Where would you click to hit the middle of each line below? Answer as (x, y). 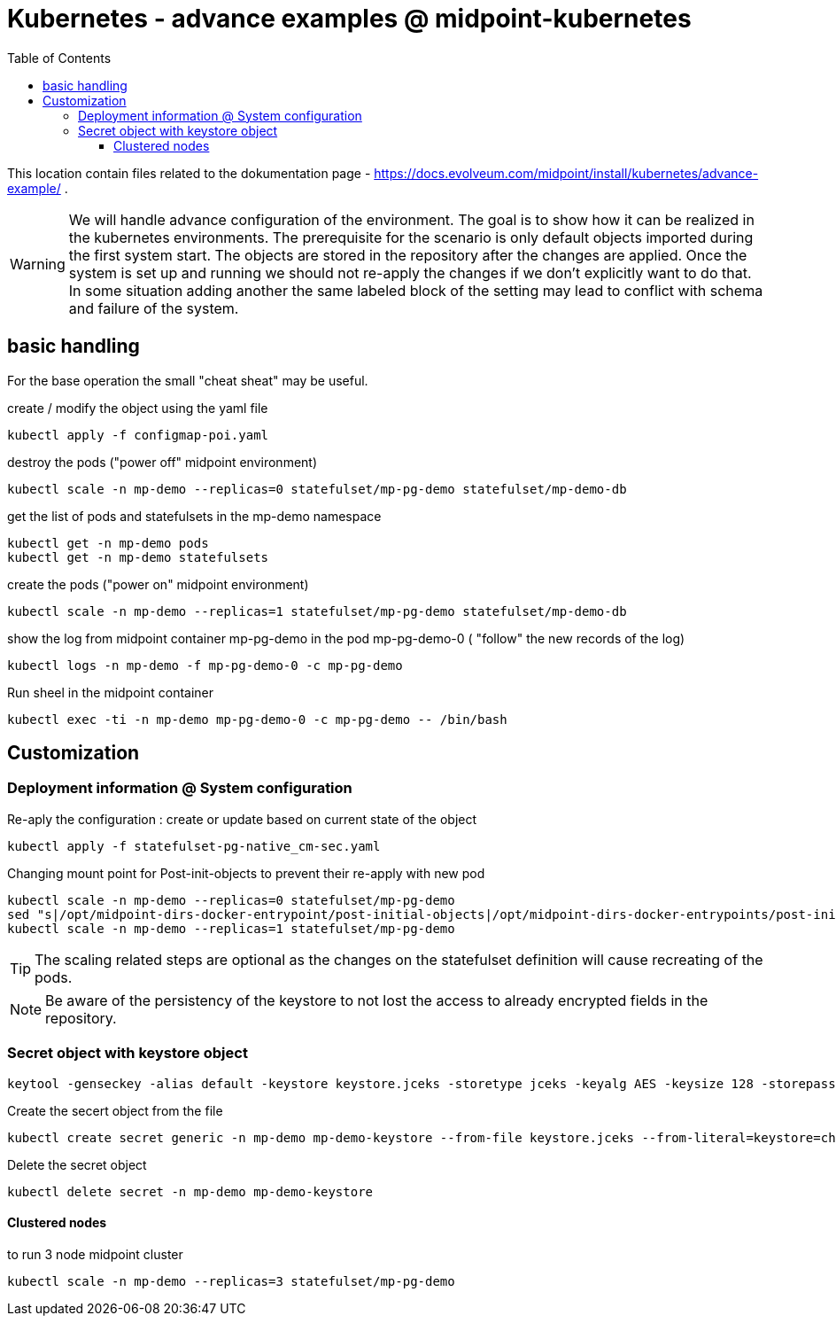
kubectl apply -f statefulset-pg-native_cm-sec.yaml (194, 846)
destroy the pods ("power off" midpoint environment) (163, 462)
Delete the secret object (77, 1164)
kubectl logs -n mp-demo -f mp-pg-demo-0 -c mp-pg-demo (205, 665)
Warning (38, 264)
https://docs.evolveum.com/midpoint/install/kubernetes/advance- (566, 173)
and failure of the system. (154, 308)
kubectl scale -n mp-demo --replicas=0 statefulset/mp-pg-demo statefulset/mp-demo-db (317, 489)
